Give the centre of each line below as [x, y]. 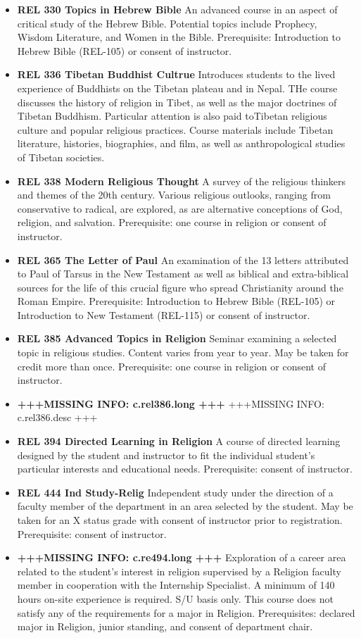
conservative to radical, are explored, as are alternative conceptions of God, [180, 208]
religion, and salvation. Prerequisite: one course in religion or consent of [172, 222]
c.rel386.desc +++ [57, 417]
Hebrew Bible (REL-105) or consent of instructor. [125, 50]
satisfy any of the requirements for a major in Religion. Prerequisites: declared [186, 612]
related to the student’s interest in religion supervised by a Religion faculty [179, 571]
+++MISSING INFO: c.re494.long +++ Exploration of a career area [182, 557]
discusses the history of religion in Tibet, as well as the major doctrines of [177, 102]
